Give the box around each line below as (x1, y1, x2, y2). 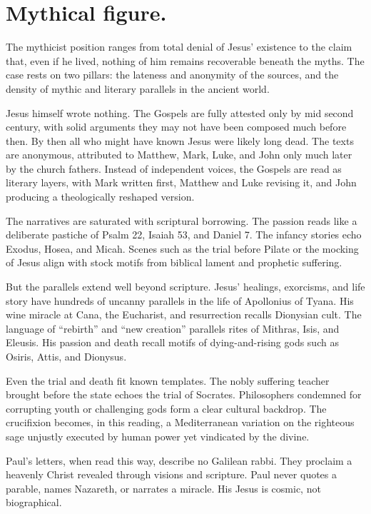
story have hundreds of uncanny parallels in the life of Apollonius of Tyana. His (6, 293, 354, 308)
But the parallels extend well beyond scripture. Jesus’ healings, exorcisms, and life (6, 279, 365, 294)
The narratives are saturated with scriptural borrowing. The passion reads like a (6, 213, 357, 228)
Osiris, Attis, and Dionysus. (6, 349, 127, 363)
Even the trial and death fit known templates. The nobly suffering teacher (6, 373, 330, 388)
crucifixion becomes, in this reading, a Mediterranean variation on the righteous (6, 415, 355, 430)
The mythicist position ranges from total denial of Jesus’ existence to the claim (6, 39, 352, 54)
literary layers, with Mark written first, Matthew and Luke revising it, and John (6, 175, 357, 190)
